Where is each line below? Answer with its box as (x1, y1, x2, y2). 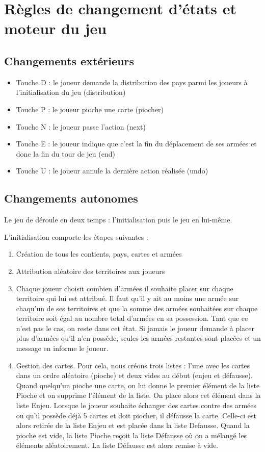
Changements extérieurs (4, 53, 134, 68)
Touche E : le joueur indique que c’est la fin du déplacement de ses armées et (16, 138, 257, 149)
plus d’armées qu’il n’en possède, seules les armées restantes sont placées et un (16, 333, 261, 343)
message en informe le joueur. (16, 343, 109, 354)
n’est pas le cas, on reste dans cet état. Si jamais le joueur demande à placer (16, 322, 254, 333)
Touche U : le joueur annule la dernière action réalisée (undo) (16, 165, 208, 176)
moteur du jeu (4, 18, 107, 39)
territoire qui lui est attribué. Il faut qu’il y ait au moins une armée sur (16, 293, 239, 304)
